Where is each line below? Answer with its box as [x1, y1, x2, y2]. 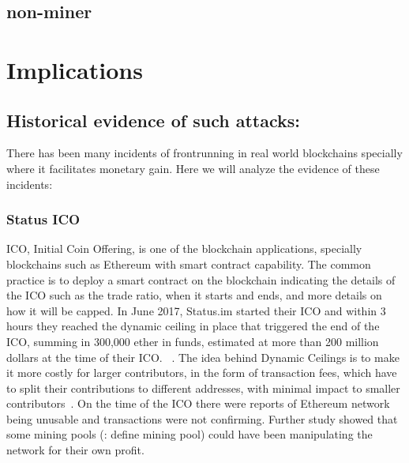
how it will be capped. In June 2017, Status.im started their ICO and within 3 [6, 302, 386, 318]
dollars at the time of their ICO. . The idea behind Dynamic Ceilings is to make [6, 348, 400, 365]
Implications [6, 53, 143, 85]
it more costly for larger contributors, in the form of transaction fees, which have [6, 364, 397, 381]
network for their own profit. [6, 442, 144, 458]
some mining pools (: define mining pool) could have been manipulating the [6, 426, 373, 442]
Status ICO [6, 209, 81, 229]
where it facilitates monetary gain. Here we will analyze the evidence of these [6, 160, 380, 176]
